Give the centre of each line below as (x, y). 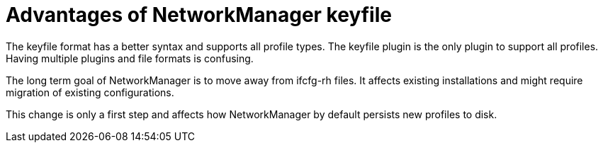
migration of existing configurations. (90, 92)
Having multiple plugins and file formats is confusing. (130, 58)
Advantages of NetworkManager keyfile (199, 15)
